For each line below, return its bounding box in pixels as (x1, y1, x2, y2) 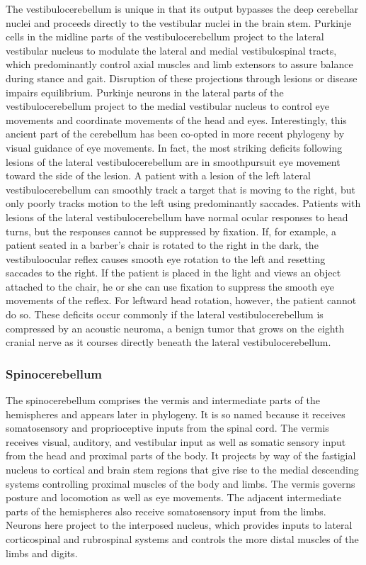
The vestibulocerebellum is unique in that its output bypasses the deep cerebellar (6, 1, 359, 16)
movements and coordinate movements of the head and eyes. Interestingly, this (6, 112, 347, 127)
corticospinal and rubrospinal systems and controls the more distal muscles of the (6, 532, 359, 546)
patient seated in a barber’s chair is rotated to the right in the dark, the (6, 237, 319, 252)
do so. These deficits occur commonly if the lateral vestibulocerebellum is (6, 307, 324, 322)
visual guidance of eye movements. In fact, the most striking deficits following (6, 140, 343, 155)
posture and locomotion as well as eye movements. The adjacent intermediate (6, 490, 341, 505)
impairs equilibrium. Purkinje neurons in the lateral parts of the (6, 84, 284, 99)
